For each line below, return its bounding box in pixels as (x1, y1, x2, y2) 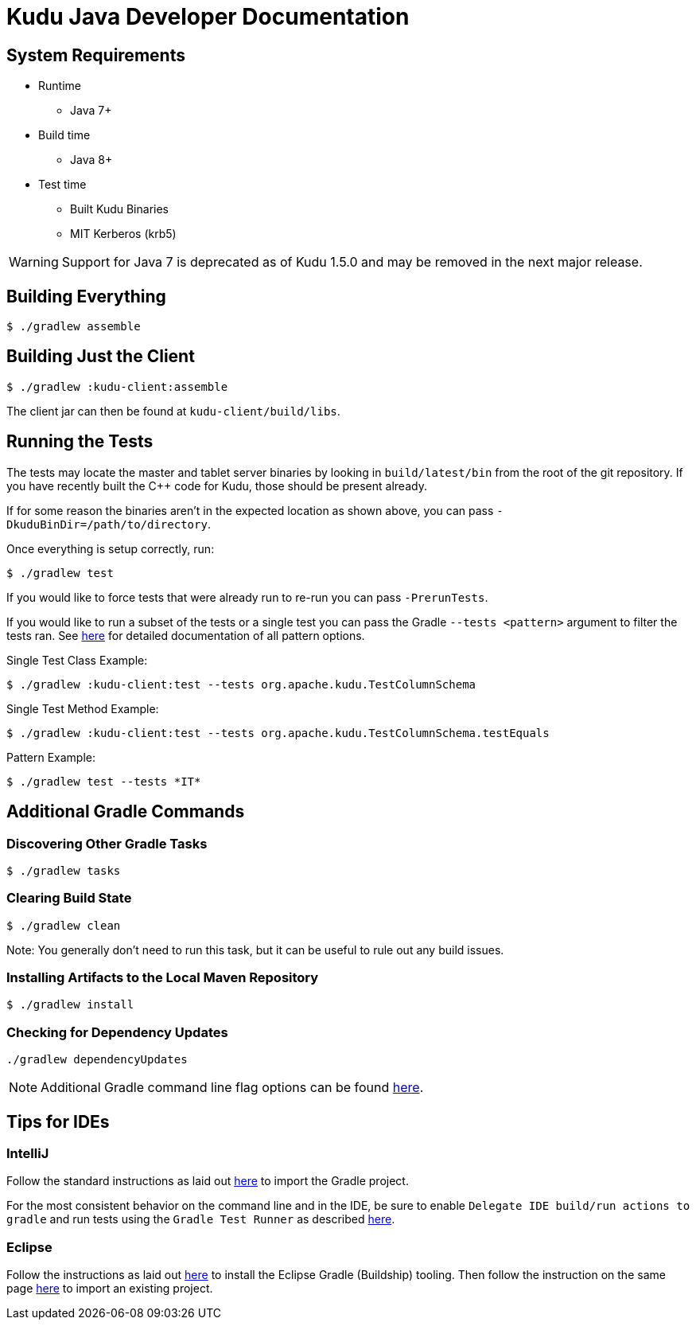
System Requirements (6, 45, 185, 65)
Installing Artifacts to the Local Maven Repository (6, 969, 319, 986)
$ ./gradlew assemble (6, 320, 141, 333)
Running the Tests (6, 431, 154, 452)
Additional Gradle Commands (6, 801, 245, 822)
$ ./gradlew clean (6, 918, 121, 932)
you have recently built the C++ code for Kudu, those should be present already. (6, 478, 427, 493)
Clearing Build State (6, 890, 132, 907)
